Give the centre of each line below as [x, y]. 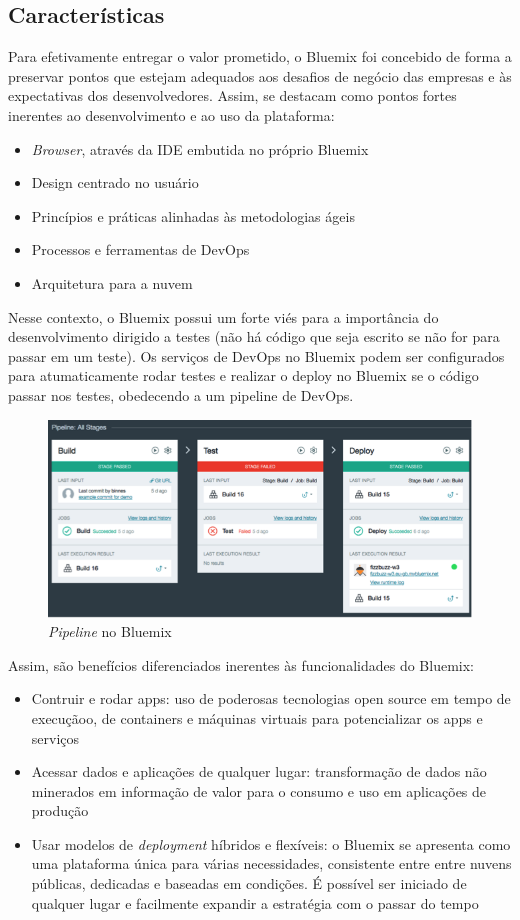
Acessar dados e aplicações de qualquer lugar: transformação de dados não [259, 771]
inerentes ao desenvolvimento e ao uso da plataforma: [171, 114]
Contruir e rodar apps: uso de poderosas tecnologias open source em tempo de [271, 698]
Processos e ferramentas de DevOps [140, 249]
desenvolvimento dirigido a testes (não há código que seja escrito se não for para [254, 336]
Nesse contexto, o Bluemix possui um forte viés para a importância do [223, 316]
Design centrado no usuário [115, 182]
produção [60, 810]
